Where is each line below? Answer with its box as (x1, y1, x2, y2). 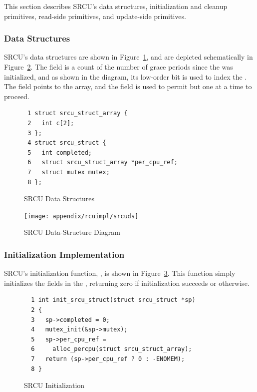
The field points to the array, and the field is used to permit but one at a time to (4, 81, 252, 92)
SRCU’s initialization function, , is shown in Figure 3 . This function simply (4, 268, 236, 278)
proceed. (4, 91, 29, 101)
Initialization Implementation (4, 248, 125, 260)
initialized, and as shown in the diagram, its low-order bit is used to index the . (4, 71, 247, 82)
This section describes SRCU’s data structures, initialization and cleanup (4, 1, 228, 11)
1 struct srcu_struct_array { (27, 110, 128, 117)
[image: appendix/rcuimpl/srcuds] (24, 212, 139, 220)
